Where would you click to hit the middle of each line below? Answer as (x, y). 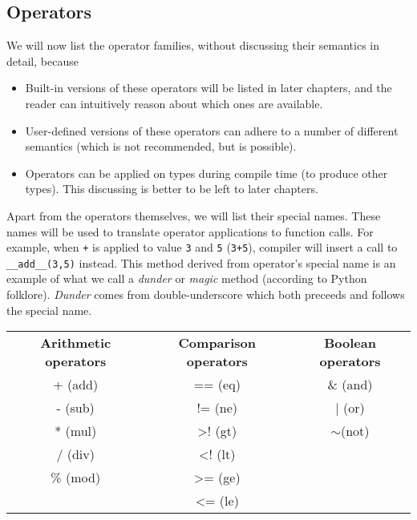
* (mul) (76, 431)
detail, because (43, 60)
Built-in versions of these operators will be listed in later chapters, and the (208, 88)
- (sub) (75, 408)
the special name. (49, 310)
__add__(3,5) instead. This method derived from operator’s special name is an (201, 262)
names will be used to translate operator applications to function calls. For (190, 231)
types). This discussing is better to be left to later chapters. (172, 189)
